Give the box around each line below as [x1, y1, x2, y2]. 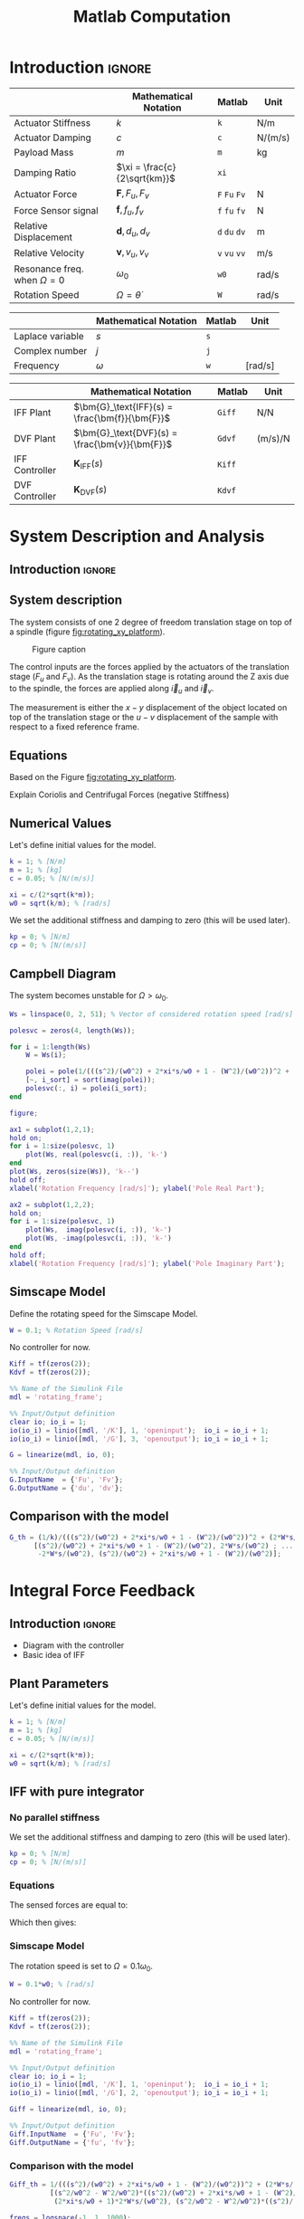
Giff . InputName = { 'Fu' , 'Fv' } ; [9, 2129, 136, 2138]
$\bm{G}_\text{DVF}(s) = [73, 426, 178, 439]
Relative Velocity [14, 246, 85, 259]
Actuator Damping [14, 131, 92, 144]
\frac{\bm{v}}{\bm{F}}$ [73, 437, 173, 450]
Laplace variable [14, 329, 84, 342]
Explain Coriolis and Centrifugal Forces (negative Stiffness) [9, 789, 230, 800]
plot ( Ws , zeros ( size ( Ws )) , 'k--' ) [9, 1167, 140, 1176]
